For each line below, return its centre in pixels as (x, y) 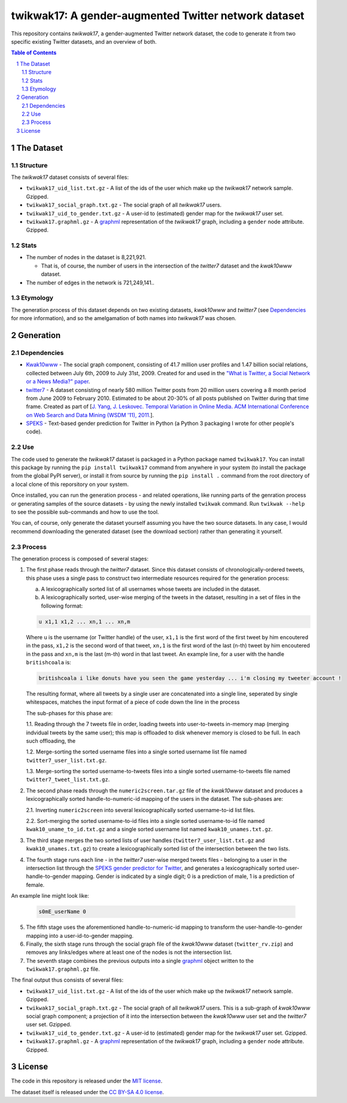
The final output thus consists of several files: (67, 980)
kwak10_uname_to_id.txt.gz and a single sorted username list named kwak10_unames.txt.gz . (149, 829)
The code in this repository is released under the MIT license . (87, 1081)
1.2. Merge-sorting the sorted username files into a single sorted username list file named (136, 752)
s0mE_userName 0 (63, 912)
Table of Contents (34, 53)
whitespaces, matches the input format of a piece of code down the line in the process (133, 702)
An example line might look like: (50, 896)
